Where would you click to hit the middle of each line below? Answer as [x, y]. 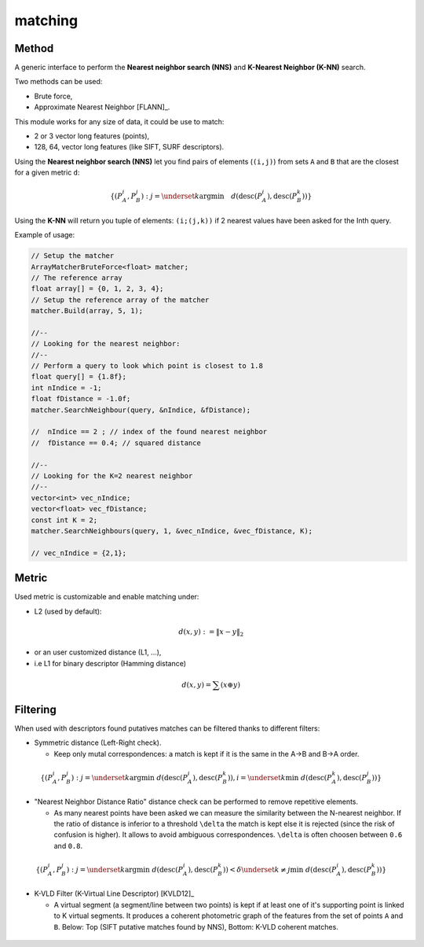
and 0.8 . [68, 846]
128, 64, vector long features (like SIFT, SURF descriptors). [129, 147]
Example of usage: [45, 235]
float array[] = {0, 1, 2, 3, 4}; [97, 289]
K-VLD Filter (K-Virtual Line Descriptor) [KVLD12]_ [114, 894]
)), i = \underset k [256, 777]
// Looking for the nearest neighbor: [106, 344]
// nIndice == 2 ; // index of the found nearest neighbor [149, 432]
